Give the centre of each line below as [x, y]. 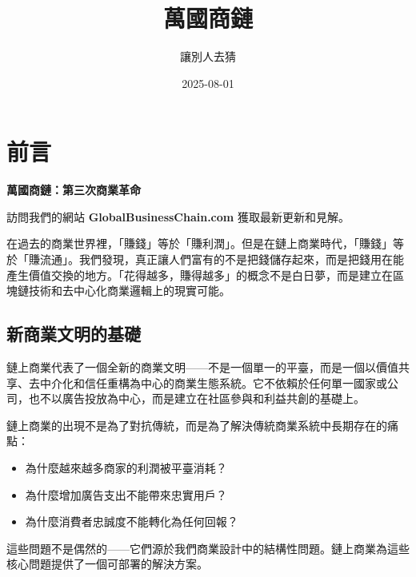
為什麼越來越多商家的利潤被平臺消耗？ [126, 467]
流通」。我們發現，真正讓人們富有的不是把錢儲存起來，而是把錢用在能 [222, 259]
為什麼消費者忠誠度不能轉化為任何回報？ [132, 521]
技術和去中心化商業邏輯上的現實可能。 [129, 290]
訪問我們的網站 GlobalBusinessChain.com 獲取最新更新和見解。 [178, 216]
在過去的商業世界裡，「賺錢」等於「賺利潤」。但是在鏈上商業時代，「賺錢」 [200, 243]
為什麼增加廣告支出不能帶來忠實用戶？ [126, 494]
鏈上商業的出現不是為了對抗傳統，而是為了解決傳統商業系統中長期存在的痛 [202, 425]
